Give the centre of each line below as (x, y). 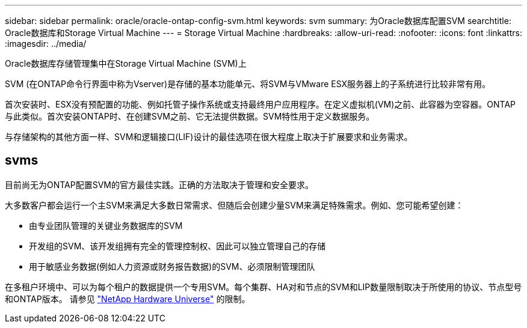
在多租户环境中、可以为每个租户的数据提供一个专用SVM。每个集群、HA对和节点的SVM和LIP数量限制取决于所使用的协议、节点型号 (263, 287)
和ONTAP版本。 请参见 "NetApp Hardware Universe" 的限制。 (128, 299)
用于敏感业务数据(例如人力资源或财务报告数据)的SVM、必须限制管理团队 (172, 266)
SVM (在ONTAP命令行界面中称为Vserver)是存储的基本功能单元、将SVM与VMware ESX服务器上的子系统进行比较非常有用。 (248, 84)
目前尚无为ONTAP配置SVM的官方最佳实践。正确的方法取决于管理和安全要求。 (159, 184)
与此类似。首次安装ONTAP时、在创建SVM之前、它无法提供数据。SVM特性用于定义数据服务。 (190, 116)
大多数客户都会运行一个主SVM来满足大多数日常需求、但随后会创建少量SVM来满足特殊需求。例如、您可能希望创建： (234, 205)
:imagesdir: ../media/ (46, 44)
